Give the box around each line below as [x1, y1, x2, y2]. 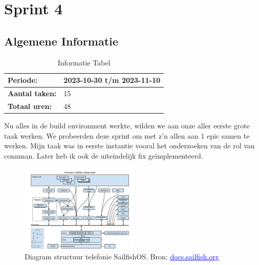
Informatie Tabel [57, 57, 111, 68]
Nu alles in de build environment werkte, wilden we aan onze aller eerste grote [4, 120, 250, 130]
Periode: [8, 75, 38, 85]
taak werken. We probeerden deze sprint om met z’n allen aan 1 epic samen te [4, 130, 250, 141]
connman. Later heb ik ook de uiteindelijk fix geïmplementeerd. [4, 150, 203, 161]
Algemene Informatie [4, 33, 118, 49]
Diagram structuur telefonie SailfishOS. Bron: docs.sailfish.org [25, 251, 219, 261]
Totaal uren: [8, 100, 52, 111]
